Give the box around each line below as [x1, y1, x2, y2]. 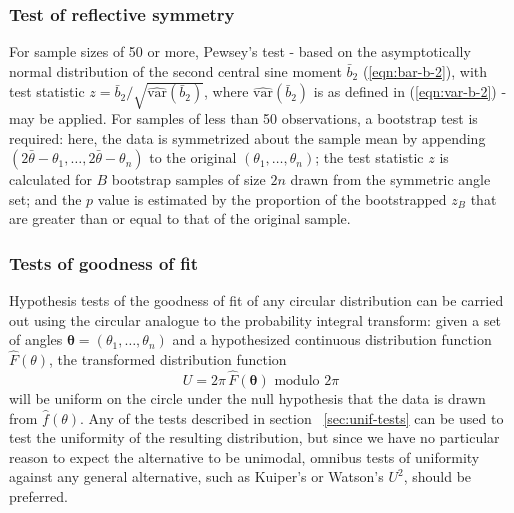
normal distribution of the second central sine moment [9, 60, 342, 81]
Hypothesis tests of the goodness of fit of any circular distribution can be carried [9, 290, 504, 311]
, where [204, 81, 249, 102]
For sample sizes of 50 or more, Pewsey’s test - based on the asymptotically [9, 41, 471, 62]
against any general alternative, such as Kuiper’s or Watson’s [9, 466, 384, 487]
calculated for [9, 169, 92, 190]
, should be [403, 466, 472, 487]
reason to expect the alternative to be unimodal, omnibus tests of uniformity [9, 446, 480, 467]
